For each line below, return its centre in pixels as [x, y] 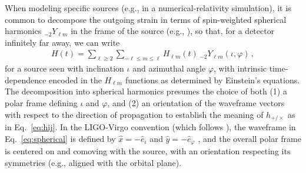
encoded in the [75, 79]
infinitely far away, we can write [62, 42]
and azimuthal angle [169, 68]
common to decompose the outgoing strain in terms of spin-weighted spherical [146, 19]
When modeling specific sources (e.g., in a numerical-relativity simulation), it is [148, 8]
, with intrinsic [240, 68]
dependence [26, 79]
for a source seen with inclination [64, 68]
